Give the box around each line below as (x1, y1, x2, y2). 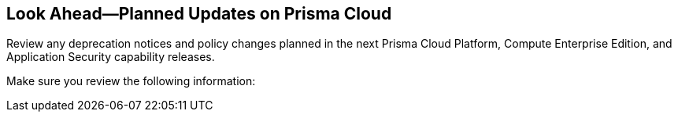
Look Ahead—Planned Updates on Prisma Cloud (6, 4, 392, 23)
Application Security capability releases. (6, 50, 215, 64)
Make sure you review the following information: (6, 74, 256, 88)
